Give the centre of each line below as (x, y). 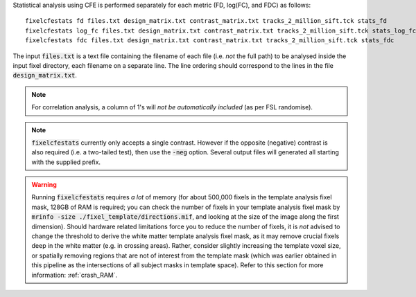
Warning (44, 185)
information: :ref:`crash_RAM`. (75, 275)
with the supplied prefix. (66, 162)
